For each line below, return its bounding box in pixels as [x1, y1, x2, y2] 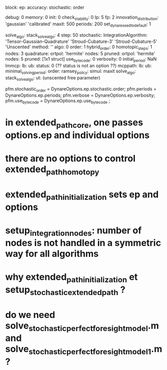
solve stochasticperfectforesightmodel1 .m [5, 343, 162, 357]
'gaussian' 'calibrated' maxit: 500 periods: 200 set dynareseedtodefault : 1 [5, 20, 151, 28]
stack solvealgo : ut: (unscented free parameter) [5, 74, 101, 82]
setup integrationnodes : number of [5, 224, 142, 238]
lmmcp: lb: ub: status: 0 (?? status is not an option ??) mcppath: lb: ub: [5, 62, 152, 68]
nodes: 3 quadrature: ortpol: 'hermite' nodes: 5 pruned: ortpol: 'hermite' [5, 50, 156, 57]
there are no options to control [5, 153, 136, 165]
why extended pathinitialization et [5, 271, 138, 285]
